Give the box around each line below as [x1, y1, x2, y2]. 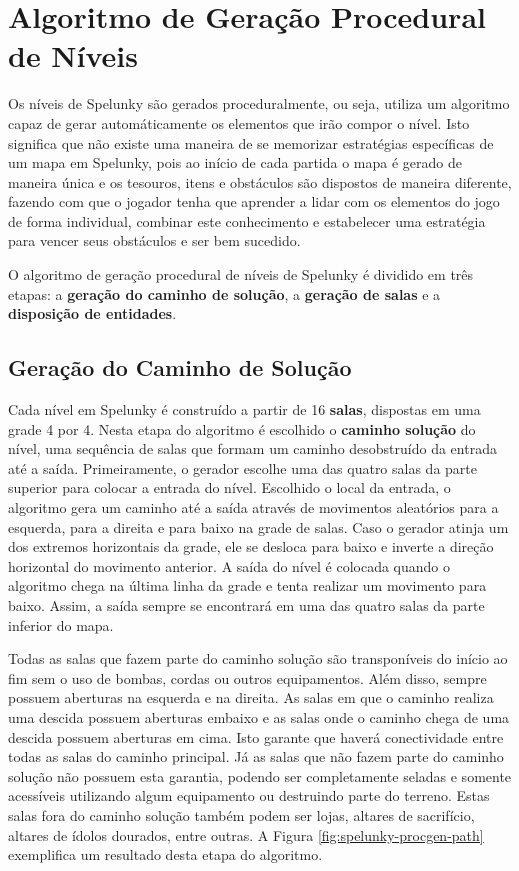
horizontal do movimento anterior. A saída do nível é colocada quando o [8, 555, 450, 576]
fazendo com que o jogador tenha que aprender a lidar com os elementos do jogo [8, 191, 500, 212]
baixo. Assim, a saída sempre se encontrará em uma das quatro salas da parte [8, 594, 485, 615]
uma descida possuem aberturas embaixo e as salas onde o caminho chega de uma [8, 706, 510, 727]
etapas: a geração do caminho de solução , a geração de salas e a [8, 283, 441, 304]
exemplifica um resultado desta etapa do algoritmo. [8, 844, 323, 865]
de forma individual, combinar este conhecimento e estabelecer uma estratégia [8, 210, 486, 231]
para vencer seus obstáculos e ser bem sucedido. [8, 230, 301, 251]
